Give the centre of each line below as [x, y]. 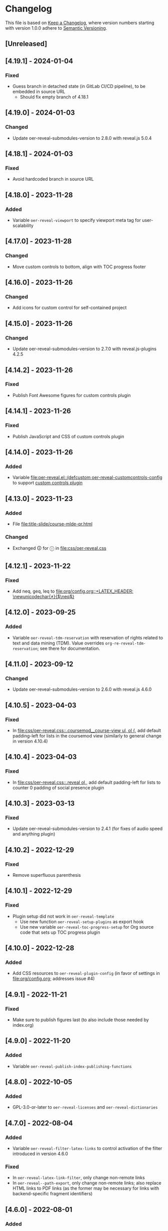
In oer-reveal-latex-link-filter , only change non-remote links [79, 1178]
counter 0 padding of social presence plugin [58, 787]
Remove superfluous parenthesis [47, 875]
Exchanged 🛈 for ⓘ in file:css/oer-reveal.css [59, 548]
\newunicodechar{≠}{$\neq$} [43, 596]
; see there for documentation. [69, 648]
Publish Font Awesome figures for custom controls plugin [72, 395]
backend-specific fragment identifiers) [52, 1194]
